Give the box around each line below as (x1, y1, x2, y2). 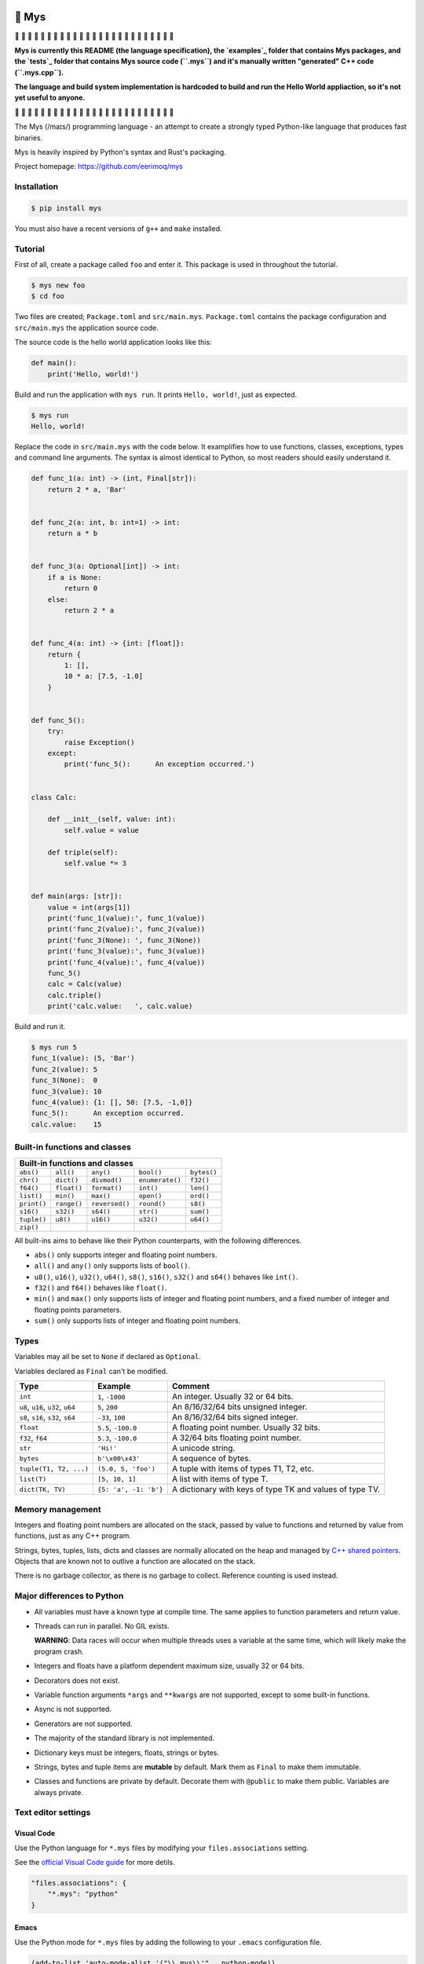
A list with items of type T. (171, 1474, 269, 1485)
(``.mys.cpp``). (14, 68, 64, 77)
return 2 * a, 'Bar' (47, 485, 127, 494)
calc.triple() (47, 991, 102, 999)
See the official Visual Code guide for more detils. (14, 1858, 176, 1867)
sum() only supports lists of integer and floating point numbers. (34, 1316, 241, 1325)
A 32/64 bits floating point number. (171, 1432, 302, 1443)
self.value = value (64, 826, 139, 834)
